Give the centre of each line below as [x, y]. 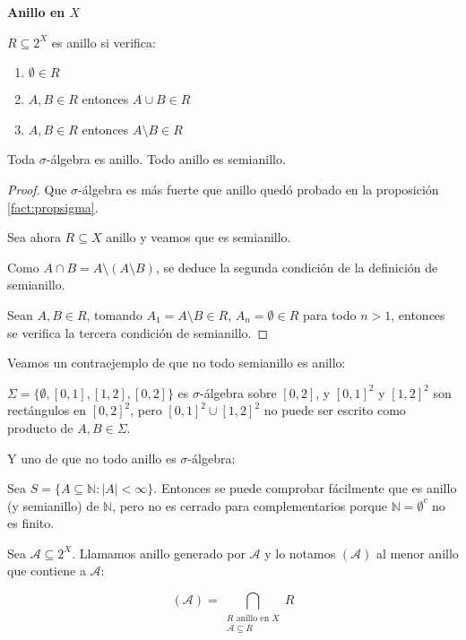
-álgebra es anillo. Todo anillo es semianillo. [166, 159]
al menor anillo [418, 553]
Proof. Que [37, 189]
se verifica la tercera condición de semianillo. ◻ [138, 332]
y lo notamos [300, 553]
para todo [329, 314]
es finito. [31, 523]
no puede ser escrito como [335, 410]
